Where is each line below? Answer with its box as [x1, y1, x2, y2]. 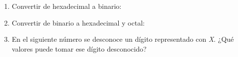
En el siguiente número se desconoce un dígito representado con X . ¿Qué [11, 34, 234, 44]
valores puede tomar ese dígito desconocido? [11, 43, 147, 54]
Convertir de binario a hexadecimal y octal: [11, 17, 145, 28]
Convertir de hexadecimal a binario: [11, 1, 122, 11]
